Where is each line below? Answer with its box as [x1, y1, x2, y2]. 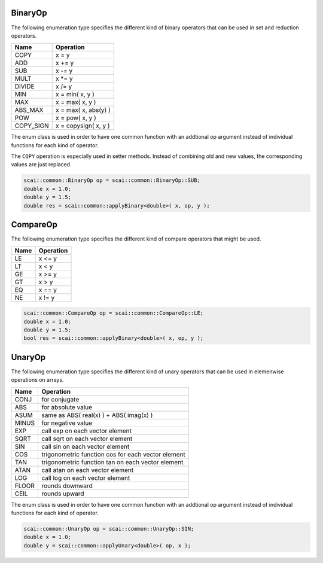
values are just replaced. [11, 161, 72, 168]
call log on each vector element [41, 473, 130, 482]
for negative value [41, 419, 93, 427]
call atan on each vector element [41, 465, 134, 474]
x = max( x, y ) [56, 98, 96, 106]
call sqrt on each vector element [41, 434, 133, 443]
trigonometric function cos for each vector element [41, 450, 185, 458]
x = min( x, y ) [56, 90, 95, 99]
